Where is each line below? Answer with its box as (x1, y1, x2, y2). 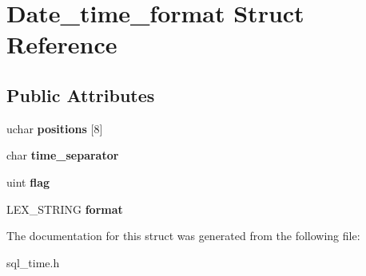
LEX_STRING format (6, 200, 123, 217)
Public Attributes (6, 82, 155, 107)
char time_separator (6, 147, 119, 164)
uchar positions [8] (6, 120, 103, 136)
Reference (6, 28, 117, 61)
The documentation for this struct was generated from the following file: (6, 227, 360, 244)
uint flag (6, 173, 50, 190)
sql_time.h (6, 254, 60, 270)
